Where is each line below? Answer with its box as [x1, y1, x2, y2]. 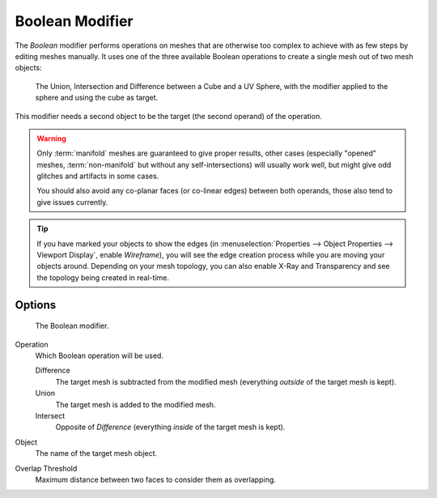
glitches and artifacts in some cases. [36, 171, 159, 181]
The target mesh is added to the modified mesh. [55, 399, 216, 409]
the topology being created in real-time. [36, 272, 170, 283]
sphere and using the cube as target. [35, 93, 159, 103]
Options [15, 298, 57, 312]
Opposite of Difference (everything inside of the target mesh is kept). [55, 422, 286, 432]
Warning [36, 134, 66, 143]
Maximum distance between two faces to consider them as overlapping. [35, 475, 277, 484]
